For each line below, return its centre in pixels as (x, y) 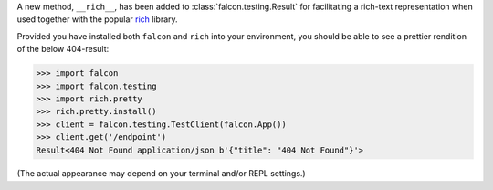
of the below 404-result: (63, 49)
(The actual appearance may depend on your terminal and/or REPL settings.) (161, 174)
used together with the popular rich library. (97, 19)
